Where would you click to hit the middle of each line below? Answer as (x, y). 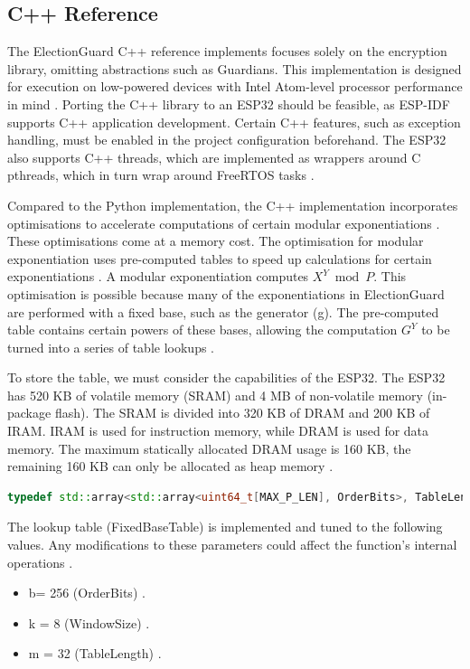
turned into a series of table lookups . (111, 347)
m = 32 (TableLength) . (95, 653)
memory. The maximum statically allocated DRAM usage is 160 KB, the (209, 448)
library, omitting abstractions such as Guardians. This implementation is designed (235, 68)
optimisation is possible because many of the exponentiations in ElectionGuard (226, 293)
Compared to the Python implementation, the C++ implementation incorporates (233, 205)
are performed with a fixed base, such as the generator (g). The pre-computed (223, 311)
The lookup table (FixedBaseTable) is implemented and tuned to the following (225, 527)
